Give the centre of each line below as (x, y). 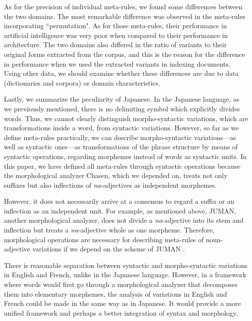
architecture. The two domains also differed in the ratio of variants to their (115, 45)
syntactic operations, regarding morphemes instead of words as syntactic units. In (126, 156)
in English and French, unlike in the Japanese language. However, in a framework (125, 275)
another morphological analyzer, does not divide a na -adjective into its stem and (124, 220)
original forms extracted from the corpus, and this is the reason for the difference (125, 54)
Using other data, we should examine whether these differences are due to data (121, 73)
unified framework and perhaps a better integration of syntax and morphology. (121, 312)
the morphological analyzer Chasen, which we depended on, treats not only (116, 175)
